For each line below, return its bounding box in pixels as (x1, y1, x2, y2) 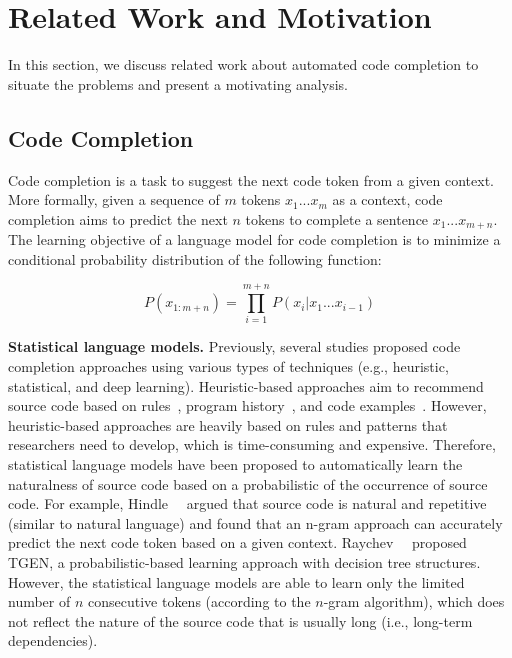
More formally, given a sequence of (8, 189, 220, 210)
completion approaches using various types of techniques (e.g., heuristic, (8, 356, 449, 377)
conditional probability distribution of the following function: (8, 248, 382, 269)
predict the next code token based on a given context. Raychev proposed (8, 532, 467, 553)
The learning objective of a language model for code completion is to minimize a (8, 229, 501, 250)
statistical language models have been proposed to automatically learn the (8, 454, 463, 475)
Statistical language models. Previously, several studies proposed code (8, 336, 461, 357)
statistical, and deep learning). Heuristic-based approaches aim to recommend (8, 375, 484, 396)
